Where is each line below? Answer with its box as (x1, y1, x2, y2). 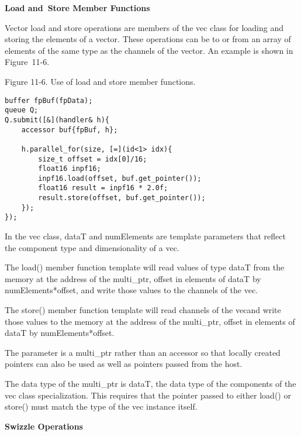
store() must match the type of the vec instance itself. (5, 400, 198, 413)
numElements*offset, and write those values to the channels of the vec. (5, 284, 258, 296)
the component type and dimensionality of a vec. (5, 241, 179, 253)
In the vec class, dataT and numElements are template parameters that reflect (5, 230, 286, 242)
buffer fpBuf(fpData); (5, 96, 93, 105)
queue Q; (5, 106, 39, 115)
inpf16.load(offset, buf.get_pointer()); (38, 174, 202, 183)
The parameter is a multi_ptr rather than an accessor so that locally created (5, 346, 281, 358)
